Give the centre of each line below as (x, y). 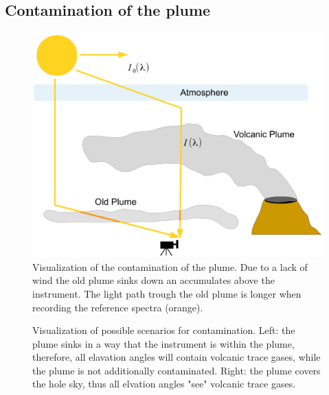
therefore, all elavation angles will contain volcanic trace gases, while (177, 357)
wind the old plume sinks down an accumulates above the (154, 280)
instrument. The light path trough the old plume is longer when (167, 293)
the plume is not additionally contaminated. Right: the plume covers (177, 370)
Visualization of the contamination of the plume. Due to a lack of (170, 266)
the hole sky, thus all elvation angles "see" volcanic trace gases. (164, 384)
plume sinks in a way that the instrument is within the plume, (163, 343)
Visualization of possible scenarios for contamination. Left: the (164, 330)
